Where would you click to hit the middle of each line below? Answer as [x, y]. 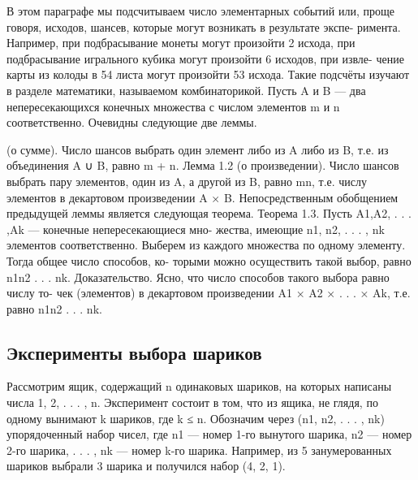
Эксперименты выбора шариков [134, 352]
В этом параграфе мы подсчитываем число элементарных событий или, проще [201, 11]
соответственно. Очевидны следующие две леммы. [132, 122]
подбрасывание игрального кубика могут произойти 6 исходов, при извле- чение [205, 58]
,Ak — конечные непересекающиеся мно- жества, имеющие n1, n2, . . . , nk [196, 229]
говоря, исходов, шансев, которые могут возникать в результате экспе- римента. [204, 26]
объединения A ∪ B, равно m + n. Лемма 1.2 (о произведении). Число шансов [203, 165]
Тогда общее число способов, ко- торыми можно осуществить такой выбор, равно [209, 260]
